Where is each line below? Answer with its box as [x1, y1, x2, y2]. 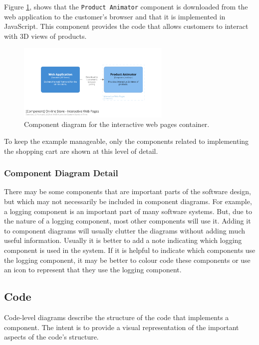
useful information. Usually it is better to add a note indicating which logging [4, 235, 242, 245]
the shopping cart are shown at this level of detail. [4, 145, 158, 156]
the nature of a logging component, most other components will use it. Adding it [4, 216, 251, 226]
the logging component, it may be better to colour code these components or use [4, 254, 251, 265]
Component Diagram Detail [4, 167, 118, 179]
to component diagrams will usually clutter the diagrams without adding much [4, 225, 245, 235]
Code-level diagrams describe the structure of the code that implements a [4, 312, 229, 322]
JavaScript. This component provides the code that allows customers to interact [4, 21, 249, 31]
